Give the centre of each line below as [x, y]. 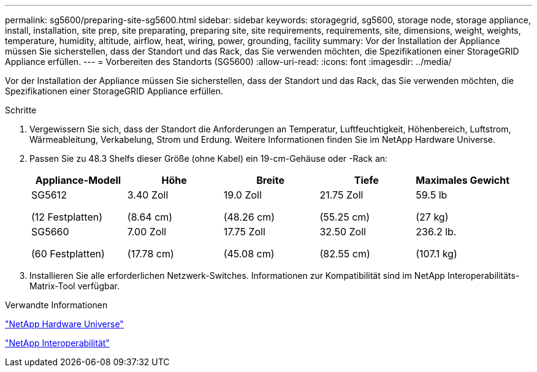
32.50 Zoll [343, 232]
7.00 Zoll [147, 232]
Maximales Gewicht [463, 180]
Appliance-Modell [78, 180]
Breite [270, 180]
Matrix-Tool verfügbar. [74, 286]
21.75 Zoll [341, 195]
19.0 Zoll [242, 195]
